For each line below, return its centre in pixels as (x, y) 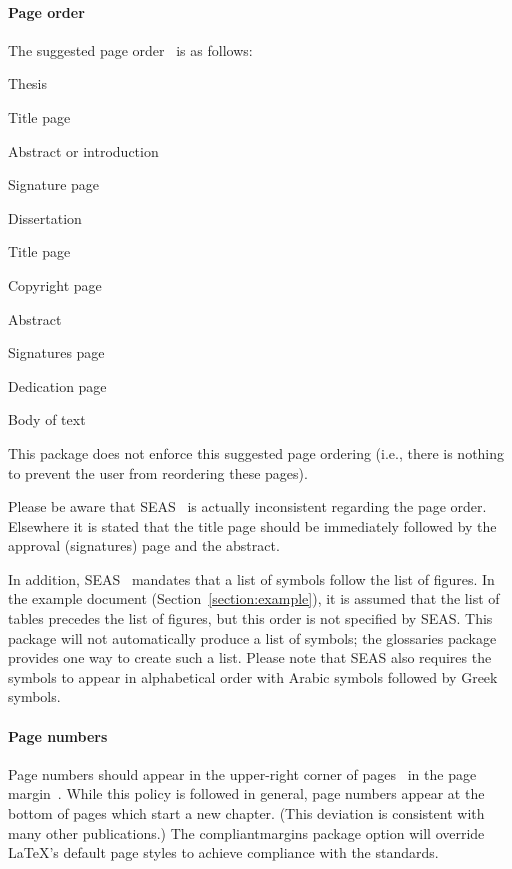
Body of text (47, 419)
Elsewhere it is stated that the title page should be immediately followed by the (252, 525)
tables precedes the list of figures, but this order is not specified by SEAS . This (250, 618)
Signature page (54, 184)
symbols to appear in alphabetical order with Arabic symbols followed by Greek (253, 676)
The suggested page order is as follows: (130, 49)
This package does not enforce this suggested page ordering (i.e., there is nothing (256, 452)
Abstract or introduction (83, 150)
